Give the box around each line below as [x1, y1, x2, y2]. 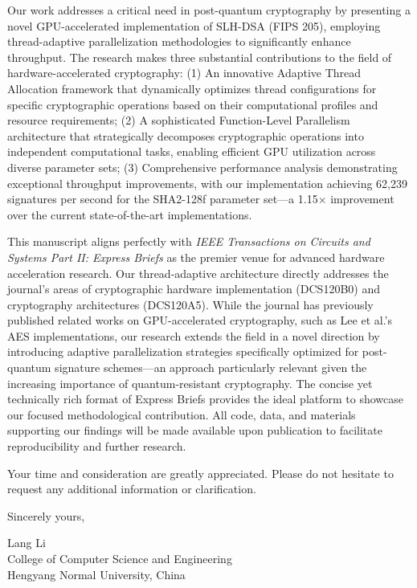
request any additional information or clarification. [7, 480, 256, 497]
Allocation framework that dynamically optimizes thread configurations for [7, 80, 377, 96]
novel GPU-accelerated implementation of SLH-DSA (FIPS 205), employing [7, 17, 381, 34]
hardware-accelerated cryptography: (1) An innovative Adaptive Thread [7, 64, 362, 81]
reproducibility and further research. [7, 438, 186, 455]
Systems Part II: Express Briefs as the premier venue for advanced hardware [7, 248, 385, 265]
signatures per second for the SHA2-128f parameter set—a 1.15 [7, 190, 318, 207]
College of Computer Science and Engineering [7, 550, 232, 566]
